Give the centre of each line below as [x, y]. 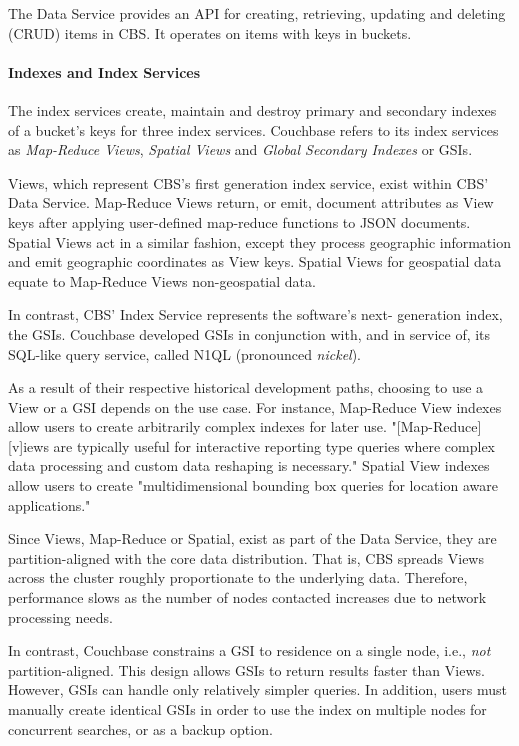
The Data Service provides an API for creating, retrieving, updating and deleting [257, 13]
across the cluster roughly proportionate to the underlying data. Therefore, [238, 577]
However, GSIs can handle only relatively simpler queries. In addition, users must [257, 689]
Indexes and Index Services [104, 71]
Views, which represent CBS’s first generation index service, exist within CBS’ [248, 182]
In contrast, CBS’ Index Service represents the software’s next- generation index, [255, 314]
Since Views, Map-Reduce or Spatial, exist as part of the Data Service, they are [252, 538]
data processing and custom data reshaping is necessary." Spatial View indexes [249, 465]
